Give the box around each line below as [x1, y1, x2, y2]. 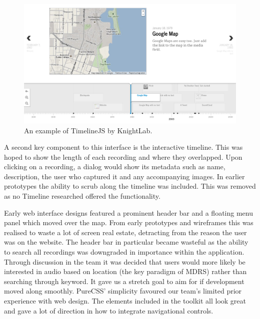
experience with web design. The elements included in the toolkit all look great [4, 296, 246, 306]
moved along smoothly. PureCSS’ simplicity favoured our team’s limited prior [4, 286, 242, 296]
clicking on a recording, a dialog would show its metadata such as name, [4, 161, 225, 172]
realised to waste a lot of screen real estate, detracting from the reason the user [4, 227, 247, 237]
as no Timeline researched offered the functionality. [4, 191, 160, 201]
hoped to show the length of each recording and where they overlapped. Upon [4, 151, 242, 162]
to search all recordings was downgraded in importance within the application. [4, 247, 244, 257]
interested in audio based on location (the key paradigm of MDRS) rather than [4, 266, 247, 277]
